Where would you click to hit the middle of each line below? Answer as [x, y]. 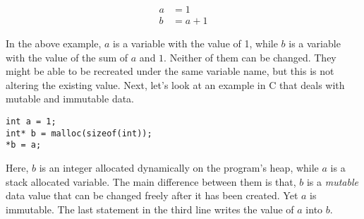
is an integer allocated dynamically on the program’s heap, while [179, 167]
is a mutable [332, 181]
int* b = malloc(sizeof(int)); [79, 133]
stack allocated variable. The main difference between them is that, [151, 181]
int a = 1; [31, 122]
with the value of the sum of [67, 57]
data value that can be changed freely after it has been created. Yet [152, 195]
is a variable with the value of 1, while [195, 43]
